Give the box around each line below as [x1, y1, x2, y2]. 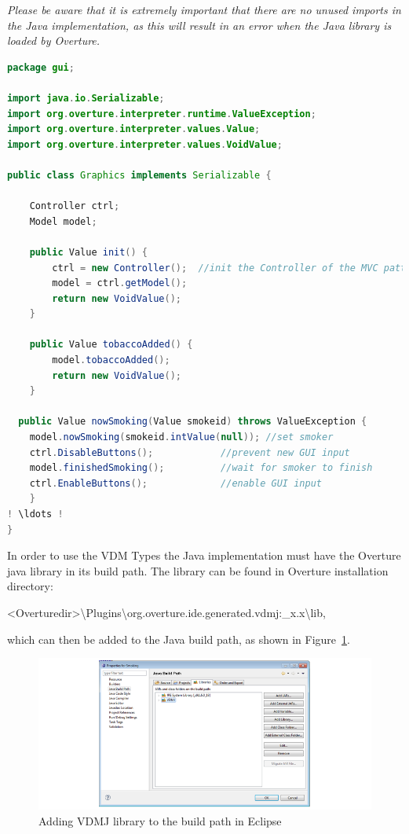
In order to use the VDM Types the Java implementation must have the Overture [7, 547, 401, 564]
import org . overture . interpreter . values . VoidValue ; [7, 138, 283, 150]
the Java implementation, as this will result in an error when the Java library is [7, 17, 392, 33]
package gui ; [7, 61, 75, 73]
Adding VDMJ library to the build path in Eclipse [38, 812, 282, 828]
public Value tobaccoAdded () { [29, 339, 193, 351]
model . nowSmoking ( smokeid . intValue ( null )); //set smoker [29, 432, 334, 443]
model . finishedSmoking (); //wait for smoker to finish [29, 462, 373, 474]
